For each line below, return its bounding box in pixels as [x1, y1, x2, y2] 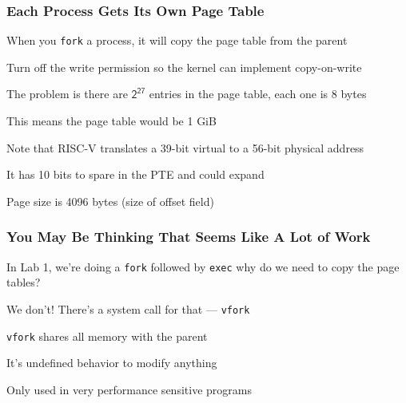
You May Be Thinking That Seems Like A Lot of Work [6, 227, 371, 247]
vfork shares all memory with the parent [6, 327, 208, 344]
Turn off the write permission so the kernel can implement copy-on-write [6, 58, 362, 75]
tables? [6, 274, 41, 290]
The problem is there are [6, 85, 128, 102]
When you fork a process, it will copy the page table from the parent [6, 32, 348, 49]
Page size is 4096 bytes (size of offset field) [6, 192, 214, 209]
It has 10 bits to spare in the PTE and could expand [6, 166, 265, 183]
